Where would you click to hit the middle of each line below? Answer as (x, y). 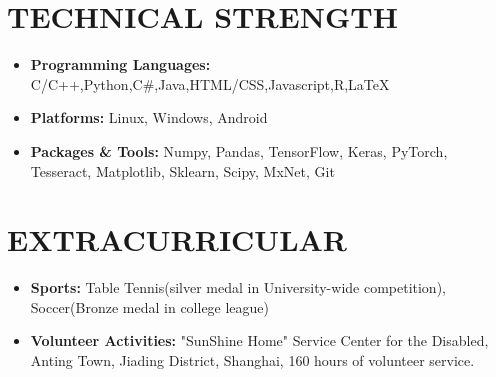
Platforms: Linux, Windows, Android (149, 117)
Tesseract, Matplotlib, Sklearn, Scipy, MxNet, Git (182, 170)
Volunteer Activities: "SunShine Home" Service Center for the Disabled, (259, 340)
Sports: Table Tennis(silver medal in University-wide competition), (238, 287)
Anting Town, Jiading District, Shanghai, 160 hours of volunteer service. (252, 360)
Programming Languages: (120, 64)
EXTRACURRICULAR (177, 239)
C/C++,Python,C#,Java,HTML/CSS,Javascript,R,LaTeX (210, 83)
